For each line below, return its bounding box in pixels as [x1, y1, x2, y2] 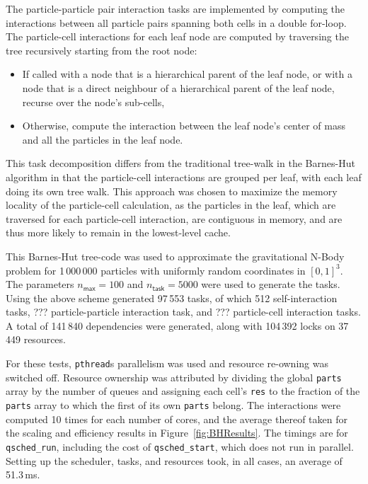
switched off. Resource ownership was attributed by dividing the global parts [6, 369, 342, 384]
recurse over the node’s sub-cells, [22, 94, 165, 109]
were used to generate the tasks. [201, 277, 340, 292]
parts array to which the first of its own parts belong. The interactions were [6, 398, 341, 413]
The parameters [6, 277, 74, 292]
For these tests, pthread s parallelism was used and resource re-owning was [6, 356, 328, 371]
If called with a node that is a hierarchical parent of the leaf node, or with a [22, 67, 352, 81]
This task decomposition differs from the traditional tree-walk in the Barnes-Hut [6, 156, 355, 171]
